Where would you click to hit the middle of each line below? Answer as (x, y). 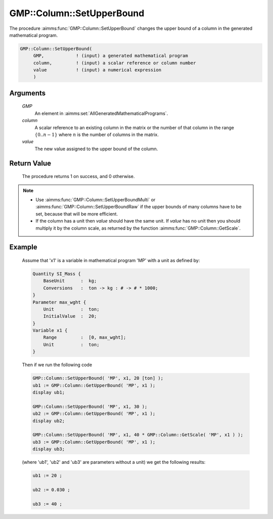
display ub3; (49, 449)
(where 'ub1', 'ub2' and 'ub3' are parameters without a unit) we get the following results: (114, 462)
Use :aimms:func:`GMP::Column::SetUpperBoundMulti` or (96, 200)
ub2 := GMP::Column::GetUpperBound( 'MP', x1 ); (94, 414)
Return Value (30, 163)
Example (23, 247)
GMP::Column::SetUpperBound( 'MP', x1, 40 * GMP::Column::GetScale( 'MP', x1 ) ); (138, 435)
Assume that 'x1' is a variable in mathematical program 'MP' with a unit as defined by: (111, 260)
